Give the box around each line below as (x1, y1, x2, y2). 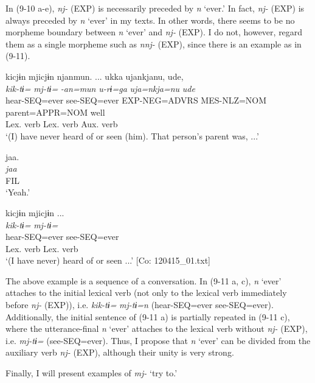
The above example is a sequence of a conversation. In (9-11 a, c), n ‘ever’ (5, 274, 282, 287)
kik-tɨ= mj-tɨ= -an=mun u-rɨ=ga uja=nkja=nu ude (5, 82, 195, 94)
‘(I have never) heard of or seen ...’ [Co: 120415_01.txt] (5, 254, 210, 267)
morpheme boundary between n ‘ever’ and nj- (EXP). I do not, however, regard (5, 26, 303, 38)
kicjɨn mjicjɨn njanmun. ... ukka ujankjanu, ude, (5, 69, 184, 82)
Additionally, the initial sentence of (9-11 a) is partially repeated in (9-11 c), (5, 310, 290, 323)
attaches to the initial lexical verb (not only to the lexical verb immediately (5, 286, 287, 299)
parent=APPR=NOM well (5, 105, 105, 118)
